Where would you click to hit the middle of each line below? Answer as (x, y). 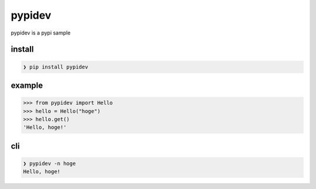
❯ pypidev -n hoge (49, 163)
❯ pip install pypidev (56, 67)
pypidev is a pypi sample (41, 33)
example (27, 85)
